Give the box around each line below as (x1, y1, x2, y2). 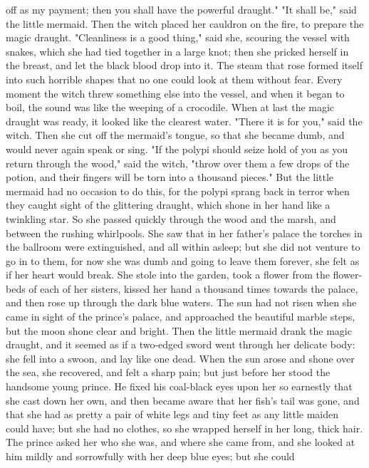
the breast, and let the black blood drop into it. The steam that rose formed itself (6, 58, 363, 73)
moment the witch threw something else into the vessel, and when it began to (6, 85, 345, 100)
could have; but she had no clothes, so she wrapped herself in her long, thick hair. (6, 420, 363, 435)
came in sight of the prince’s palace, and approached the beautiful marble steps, (6, 309, 355, 324)
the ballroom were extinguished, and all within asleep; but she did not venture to (6, 239, 360, 254)
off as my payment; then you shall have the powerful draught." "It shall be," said (6, 2, 357, 16)
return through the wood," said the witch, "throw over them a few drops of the (6, 155, 350, 170)
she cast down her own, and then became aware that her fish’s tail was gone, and (6, 392, 360, 407)
